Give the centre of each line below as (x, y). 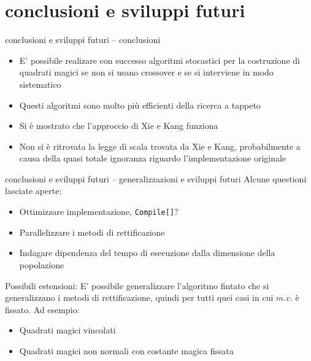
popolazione (42, 264)
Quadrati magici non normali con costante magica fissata (126, 350)
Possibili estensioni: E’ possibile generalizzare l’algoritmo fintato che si (137, 285)
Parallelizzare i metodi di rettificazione (92, 232)
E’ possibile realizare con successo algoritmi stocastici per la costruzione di (159, 60)
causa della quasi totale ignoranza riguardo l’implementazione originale (153, 158)
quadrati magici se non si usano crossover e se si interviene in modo (146, 72)
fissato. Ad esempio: (42, 309)
